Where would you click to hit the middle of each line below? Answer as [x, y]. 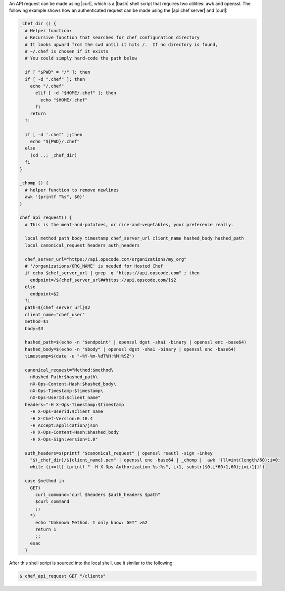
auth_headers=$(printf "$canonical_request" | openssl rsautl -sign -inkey [119, 453]
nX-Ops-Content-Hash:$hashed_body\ [73, 384]
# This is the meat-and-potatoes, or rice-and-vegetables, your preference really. [129, 224]
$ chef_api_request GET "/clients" [63, 576]
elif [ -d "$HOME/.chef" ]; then [76, 93]
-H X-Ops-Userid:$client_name [67, 412]
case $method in [45, 481]
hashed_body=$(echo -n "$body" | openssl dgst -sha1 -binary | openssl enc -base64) [131, 349]
